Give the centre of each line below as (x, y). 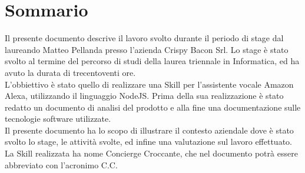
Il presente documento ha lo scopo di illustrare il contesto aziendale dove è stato (149, 130)
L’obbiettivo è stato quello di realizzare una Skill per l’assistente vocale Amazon (149, 84)
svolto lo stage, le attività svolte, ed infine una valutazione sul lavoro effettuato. (148, 142)
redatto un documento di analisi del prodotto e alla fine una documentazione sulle (153, 107)
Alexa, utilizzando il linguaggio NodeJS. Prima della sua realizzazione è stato (144, 96)
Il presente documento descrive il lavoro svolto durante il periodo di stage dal (144, 38)
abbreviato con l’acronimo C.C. (61, 164)
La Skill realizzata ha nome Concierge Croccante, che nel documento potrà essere (151, 153)
